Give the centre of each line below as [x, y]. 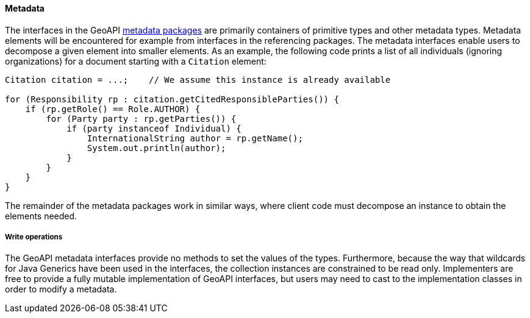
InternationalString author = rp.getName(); [195, 138]
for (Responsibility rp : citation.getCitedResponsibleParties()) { [172, 99]
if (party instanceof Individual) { [154, 128]
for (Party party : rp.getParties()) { [141, 118]
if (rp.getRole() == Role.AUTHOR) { [113, 109]
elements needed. [41, 216]
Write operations [34, 237]
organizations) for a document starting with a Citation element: [136, 61]
